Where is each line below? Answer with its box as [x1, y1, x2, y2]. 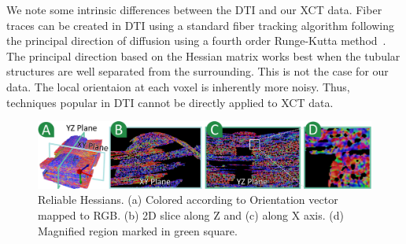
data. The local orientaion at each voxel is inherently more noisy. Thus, [6, 78, 350, 94]
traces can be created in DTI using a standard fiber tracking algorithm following [6, 17, 395, 33]
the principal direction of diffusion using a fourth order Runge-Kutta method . [6, 32, 386, 49]
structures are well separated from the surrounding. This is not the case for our [6, 63, 389, 79]
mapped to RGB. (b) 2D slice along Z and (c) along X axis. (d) [38, 207, 344, 224]
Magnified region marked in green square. [38, 222, 238, 238]
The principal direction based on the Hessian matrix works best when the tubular [6, 47, 400, 64]
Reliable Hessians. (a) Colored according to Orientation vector [38, 191, 338, 208]
